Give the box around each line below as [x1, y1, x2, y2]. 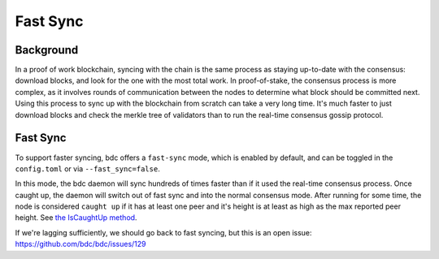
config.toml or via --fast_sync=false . [15, 163, 160, 174]
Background [15, 43, 79, 57]
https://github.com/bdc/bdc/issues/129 [15, 240, 146, 249]
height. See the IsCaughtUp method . [15, 213, 137, 222]
